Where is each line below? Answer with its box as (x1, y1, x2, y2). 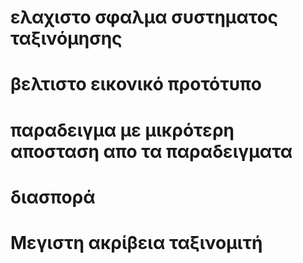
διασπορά (10, 186, 96, 208)
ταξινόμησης (10, 27, 123, 50)
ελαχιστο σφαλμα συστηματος (10, 6, 279, 29)
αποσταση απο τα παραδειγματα (10, 140, 293, 163)
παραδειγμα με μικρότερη (10, 119, 235, 141)
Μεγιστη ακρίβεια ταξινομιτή (10, 231, 263, 254)
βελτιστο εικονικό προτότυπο (10, 73, 262, 96)
